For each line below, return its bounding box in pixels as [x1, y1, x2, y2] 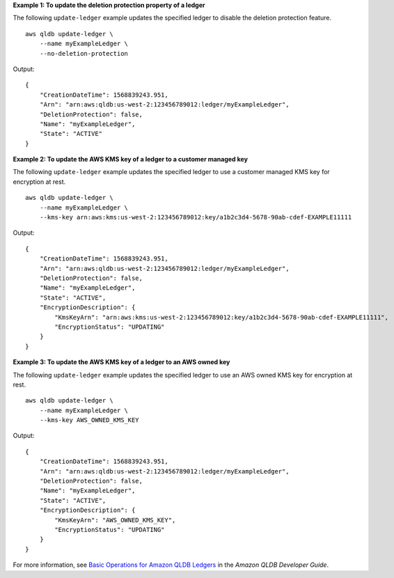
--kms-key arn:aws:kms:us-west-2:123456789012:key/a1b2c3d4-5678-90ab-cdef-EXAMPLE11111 [39, 213, 352, 221]
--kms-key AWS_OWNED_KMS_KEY [39, 416, 139, 424]
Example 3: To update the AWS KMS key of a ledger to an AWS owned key [13, 358, 230, 366]
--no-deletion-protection [39, 49, 129, 57]
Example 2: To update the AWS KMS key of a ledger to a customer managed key [13, 155, 249, 164]
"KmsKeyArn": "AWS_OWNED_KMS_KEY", [54, 516, 176, 524]
